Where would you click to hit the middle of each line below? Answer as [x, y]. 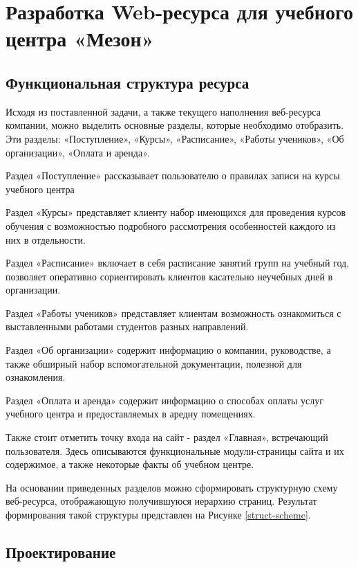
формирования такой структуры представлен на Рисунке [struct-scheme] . [158, 515]
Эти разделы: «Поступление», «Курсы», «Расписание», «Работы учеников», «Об [175, 138]
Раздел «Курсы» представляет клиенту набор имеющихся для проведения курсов [176, 212]
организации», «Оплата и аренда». [78, 152]
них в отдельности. [46, 239]
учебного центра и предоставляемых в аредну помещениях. [131, 414]
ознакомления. [36, 377]
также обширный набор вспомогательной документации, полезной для [154, 363]
